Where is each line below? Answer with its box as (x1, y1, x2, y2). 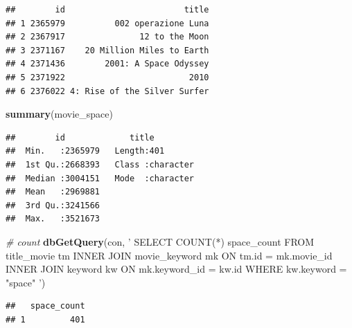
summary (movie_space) (6, 107, 113, 121)
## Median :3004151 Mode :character (6, 173, 195, 183)
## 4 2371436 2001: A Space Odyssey (6, 59, 209, 69)
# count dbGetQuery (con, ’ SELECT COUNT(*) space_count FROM (6, 234, 315, 248)
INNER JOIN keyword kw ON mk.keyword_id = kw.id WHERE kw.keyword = (6, 262, 347, 276)
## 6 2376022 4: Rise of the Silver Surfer (6, 86, 209, 96)
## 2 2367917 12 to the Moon (6, 32, 209, 42)
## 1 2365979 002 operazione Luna (6, 18, 209, 28)
